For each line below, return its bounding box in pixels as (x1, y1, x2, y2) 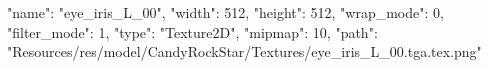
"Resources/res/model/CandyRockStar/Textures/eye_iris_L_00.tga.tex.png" (7, 41, 482, 62)
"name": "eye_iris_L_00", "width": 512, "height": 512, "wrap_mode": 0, (7, 2, 444, 22)
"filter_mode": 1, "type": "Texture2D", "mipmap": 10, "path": (7, 21, 378, 42)
